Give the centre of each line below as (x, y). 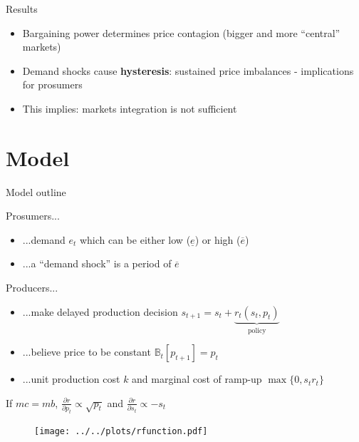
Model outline (36, 191)
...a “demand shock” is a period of (97, 263)
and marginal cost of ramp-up (197, 379)
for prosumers (52, 84)
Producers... (32, 288)
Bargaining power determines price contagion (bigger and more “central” (181, 32)
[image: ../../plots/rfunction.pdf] (121, 431)
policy (257, 330)
